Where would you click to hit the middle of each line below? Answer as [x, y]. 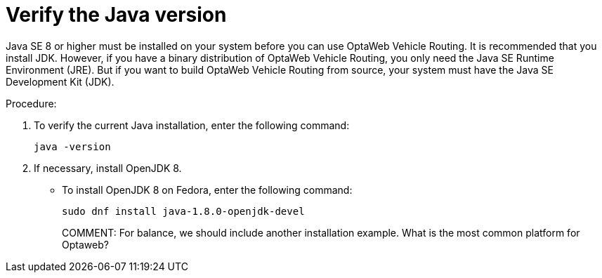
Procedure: [31, 103]
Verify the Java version [116, 15]
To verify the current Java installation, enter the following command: [192, 125]
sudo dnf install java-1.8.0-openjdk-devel [183, 211]
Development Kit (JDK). [60, 81]
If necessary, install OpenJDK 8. [108, 168]
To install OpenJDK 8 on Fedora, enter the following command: [207, 190]
